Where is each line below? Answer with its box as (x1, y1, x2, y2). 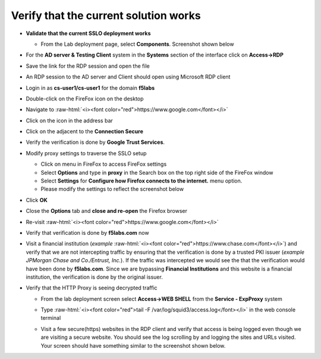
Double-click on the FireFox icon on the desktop (26, 95, 144, 102)
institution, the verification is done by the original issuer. (26, 273, 163, 281)
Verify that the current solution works (11, 9, 202, 22)
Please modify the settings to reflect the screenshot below (40, 185, 184, 193)
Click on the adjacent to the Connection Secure (26, 128, 144, 135)
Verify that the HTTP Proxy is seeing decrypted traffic (26, 284, 158, 291)
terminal (40, 314, 61, 322)
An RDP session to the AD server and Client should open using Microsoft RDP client (26, 73, 231, 80)
